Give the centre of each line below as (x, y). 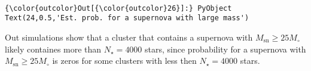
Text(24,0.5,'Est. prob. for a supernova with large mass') (127, 18)
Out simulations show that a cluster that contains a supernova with (129, 37)
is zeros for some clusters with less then (124, 61)
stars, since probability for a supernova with (225, 49)
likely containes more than (53, 49)
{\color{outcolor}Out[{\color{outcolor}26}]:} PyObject (118, 8)
